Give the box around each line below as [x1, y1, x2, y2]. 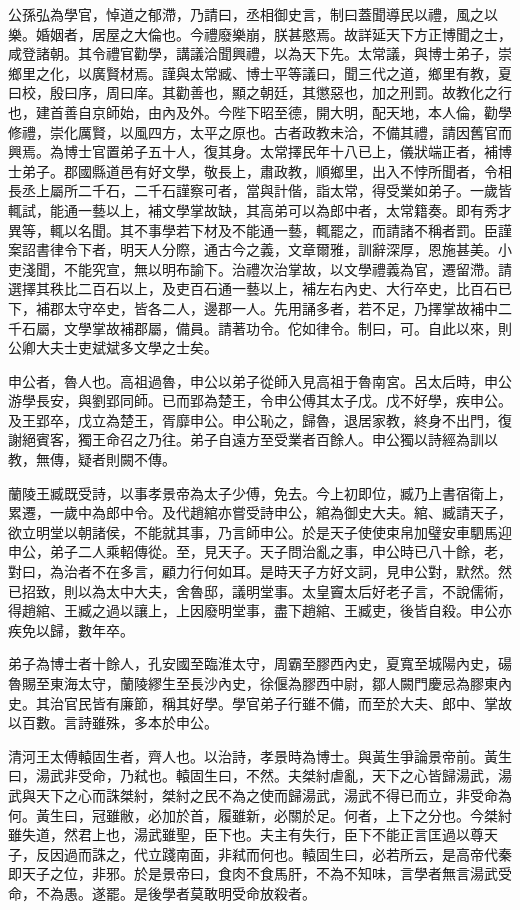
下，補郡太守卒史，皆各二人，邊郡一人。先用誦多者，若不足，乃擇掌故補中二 [8, 297, 512, 318]
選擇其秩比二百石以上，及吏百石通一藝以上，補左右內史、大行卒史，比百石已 [8, 278, 512, 299]
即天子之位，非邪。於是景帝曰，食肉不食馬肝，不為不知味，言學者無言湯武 [8, 863, 498, 884]
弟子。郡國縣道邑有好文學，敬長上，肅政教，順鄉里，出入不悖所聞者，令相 [21, 160, 512, 181]
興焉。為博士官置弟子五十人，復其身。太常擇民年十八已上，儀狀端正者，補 [8, 141, 498, 162]
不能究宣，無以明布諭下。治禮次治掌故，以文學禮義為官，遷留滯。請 [63, 258, 512, 279]
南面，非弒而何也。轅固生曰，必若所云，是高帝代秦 [175, 843, 512, 864]
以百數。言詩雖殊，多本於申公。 [8, 712, 218, 733]
